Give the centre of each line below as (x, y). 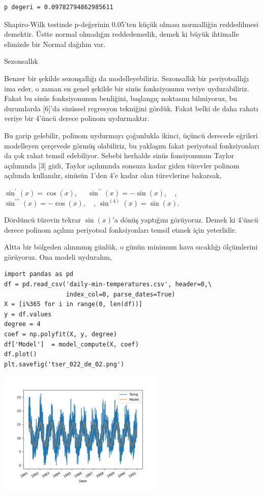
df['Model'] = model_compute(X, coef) (71, 344)
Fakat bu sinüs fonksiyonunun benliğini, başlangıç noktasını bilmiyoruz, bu (121, 98)
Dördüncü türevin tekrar (42, 220)
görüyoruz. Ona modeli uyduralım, (58, 256)
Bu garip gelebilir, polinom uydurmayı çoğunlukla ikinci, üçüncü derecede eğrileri (131, 135)
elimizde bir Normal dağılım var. (55, 44)
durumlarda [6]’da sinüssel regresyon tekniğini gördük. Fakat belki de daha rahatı (131, 108)
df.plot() (21, 354)
